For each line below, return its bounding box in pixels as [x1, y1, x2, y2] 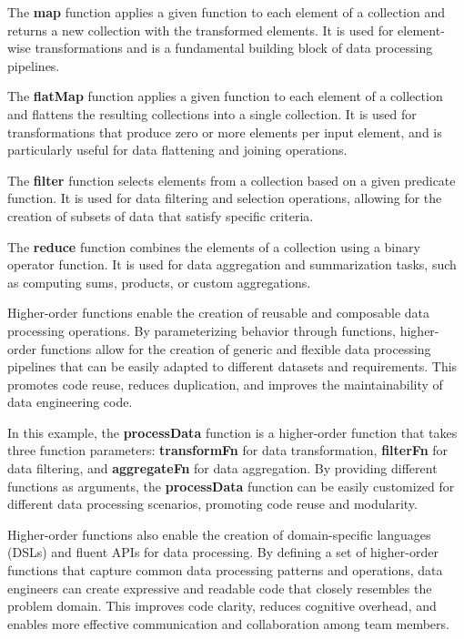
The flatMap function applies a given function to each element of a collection [7, 86, 443, 106]
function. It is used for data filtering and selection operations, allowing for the [7, 188, 442, 208]
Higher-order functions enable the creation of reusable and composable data [7, 303, 430, 322]
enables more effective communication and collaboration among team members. [7, 614, 449, 633]
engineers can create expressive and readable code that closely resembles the [7, 578, 432, 597]
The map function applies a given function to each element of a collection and [7, 3, 445, 21]
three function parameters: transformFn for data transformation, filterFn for [7, 441, 449, 460]
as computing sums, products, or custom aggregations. [7, 272, 311, 291]
